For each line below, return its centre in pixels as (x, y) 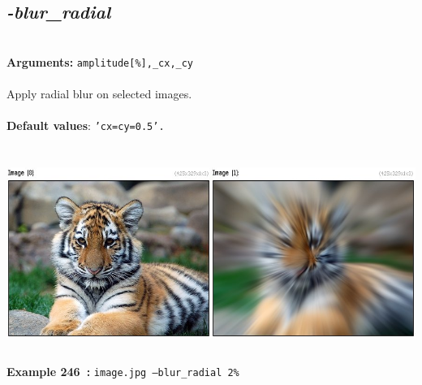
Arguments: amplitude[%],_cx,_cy (100, 61)
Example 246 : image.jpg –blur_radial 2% (123, 372)
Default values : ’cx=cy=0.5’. (86, 125)
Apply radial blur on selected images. (99, 94)
